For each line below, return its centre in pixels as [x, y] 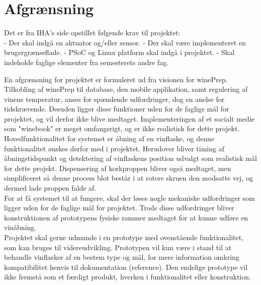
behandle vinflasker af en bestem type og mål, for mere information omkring [122, 257]
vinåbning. [20, 227]
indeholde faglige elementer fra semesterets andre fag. [86, 62]
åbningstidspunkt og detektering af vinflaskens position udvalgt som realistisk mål [130, 158]
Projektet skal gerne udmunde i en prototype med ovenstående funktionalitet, [124, 237]
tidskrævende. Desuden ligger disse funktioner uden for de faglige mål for [117, 109]
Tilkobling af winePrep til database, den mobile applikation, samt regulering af [126, 89]
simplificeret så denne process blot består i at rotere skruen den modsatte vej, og [129, 178]
